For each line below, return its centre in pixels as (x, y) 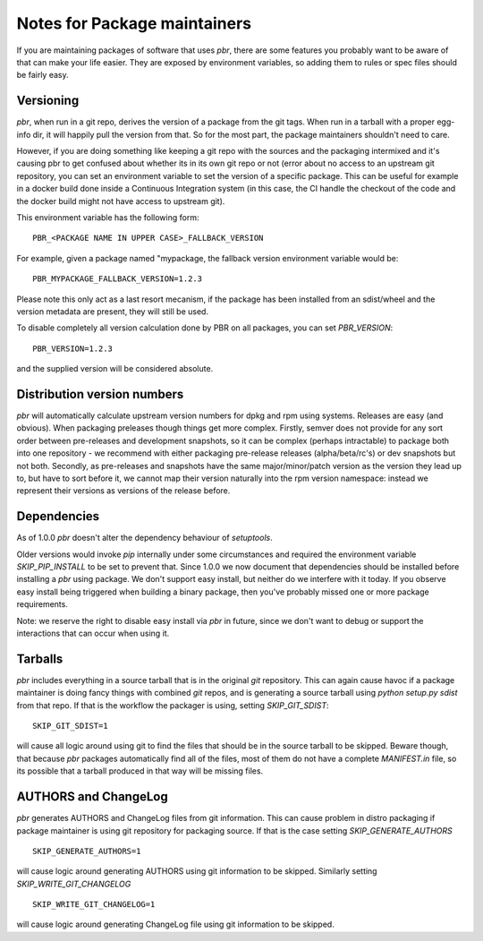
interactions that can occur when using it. (93, 633)
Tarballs (40, 659)
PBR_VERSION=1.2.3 (73, 348)
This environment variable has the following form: (108, 217)
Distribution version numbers (100, 394)
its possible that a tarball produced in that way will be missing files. (140, 771)
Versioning (48, 101)
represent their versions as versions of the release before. (123, 491)
